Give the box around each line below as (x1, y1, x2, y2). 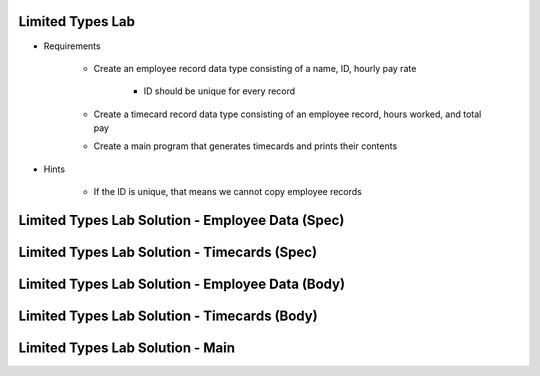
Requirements (43, 40, 101, 52)
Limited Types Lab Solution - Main (18, 340, 235, 357)
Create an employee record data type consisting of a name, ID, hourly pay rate (93, 62, 417, 74)
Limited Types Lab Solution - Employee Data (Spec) (18, 212, 345, 229)
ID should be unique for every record (143, 85, 296, 97)
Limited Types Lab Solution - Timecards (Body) (18, 308, 319, 325)
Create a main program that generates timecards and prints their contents (93, 140, 398, 152)
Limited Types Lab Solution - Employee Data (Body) (18, 276, 345, 293)
